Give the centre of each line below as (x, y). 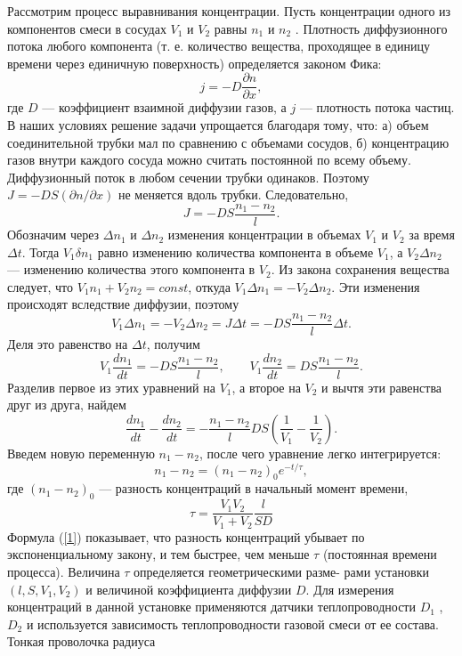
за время (432, 235)
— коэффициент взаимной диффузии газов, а (164, 107)
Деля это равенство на (68, 344)
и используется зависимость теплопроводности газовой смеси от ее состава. (232, 624)
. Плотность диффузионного (371, 28)
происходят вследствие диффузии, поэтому (123, 304)
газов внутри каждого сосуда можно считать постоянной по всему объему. (209, 160)
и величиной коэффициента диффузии (189, 589)
